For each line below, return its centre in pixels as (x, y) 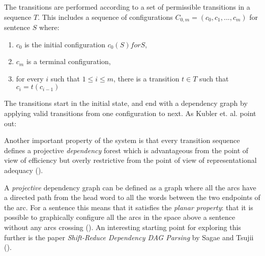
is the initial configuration (65, 44)
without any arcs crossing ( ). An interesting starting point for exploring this (123, 227)
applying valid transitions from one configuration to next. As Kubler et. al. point (130, 113)
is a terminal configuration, (68, 61)
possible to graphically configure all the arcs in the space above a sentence (120, 217)
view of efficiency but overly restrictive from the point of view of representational (130, 160)
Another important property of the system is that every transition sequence (122, 140)
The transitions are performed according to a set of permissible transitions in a (127, 7)
